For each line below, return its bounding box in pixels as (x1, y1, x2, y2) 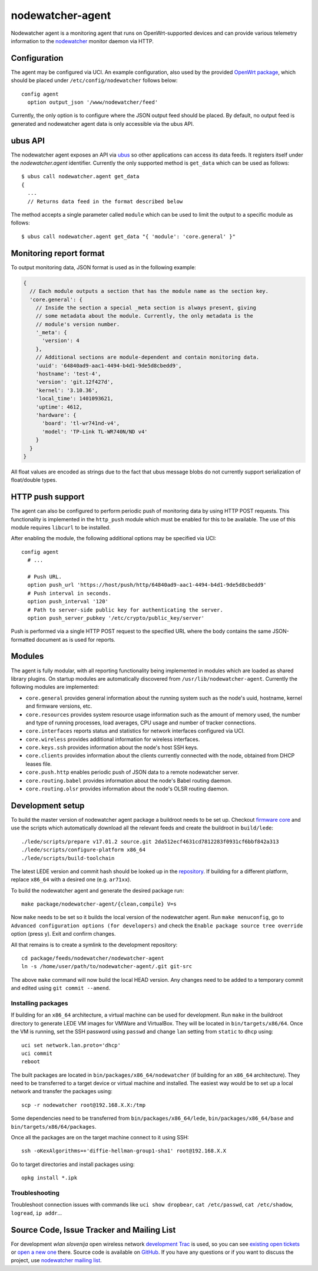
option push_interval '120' (27, 598, 109, 605)
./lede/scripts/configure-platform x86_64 (21, 847, 146, 853)
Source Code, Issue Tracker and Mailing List (11, 1225, 176, 1235)
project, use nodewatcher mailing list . (11, 1257, 102, 1264)
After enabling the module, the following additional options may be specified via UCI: (11, 535, 217, 542)
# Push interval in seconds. (27, 590, 112, 596)
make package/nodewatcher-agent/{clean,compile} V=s (21, 901, 177, 907)
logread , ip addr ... (11, 1209, 62, 1216)
